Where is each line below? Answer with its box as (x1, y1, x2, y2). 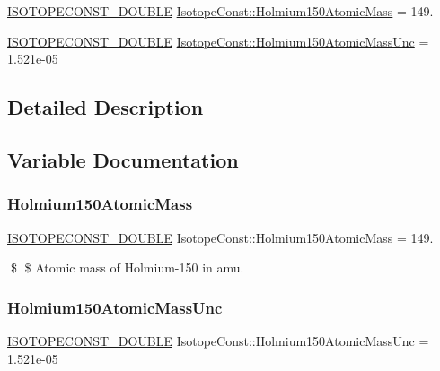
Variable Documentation (7, 145, 239, 173)
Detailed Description (7, 93, 204, 121)
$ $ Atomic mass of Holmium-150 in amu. (10, 258, 244, 277)
